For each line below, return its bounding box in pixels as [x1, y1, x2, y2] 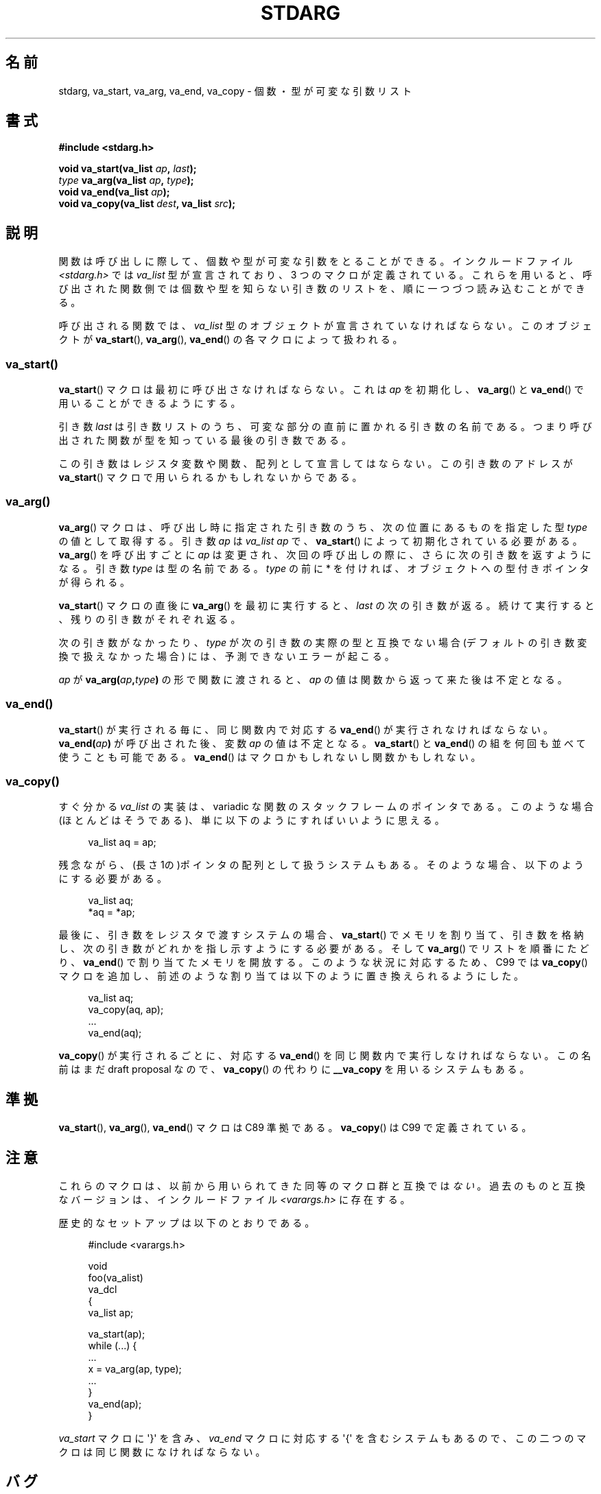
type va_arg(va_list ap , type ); [58, 174, 194, 187]
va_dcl [88, 1283, 117, 1295]
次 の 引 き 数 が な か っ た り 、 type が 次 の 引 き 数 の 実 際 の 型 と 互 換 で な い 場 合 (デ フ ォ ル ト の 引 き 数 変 [58, 636, 587, 648]
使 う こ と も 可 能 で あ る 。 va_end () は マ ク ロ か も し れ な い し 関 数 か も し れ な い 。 [58, 750, 481, 763]
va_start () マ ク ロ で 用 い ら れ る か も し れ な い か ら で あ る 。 [58, 471, 362, 484]
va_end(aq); [88, 1027, 142, 1039]
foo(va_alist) [88, 1271, 143, 1283]
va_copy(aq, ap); [88, 1004, 164, 1016]
